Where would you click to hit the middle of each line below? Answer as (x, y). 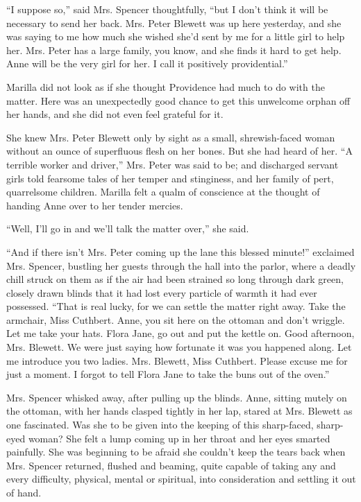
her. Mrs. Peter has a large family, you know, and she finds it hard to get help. (174, 50)
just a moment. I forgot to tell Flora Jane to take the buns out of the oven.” (168, 374)
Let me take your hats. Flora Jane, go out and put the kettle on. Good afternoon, (180, 333)
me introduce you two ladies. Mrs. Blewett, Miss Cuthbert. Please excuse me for (177, 360)
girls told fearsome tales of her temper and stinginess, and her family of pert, (170, 178)
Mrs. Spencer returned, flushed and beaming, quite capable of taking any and (171, 465)
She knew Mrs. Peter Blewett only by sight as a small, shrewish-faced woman (171, 137)
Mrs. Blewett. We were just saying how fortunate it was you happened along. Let (179, 347)
